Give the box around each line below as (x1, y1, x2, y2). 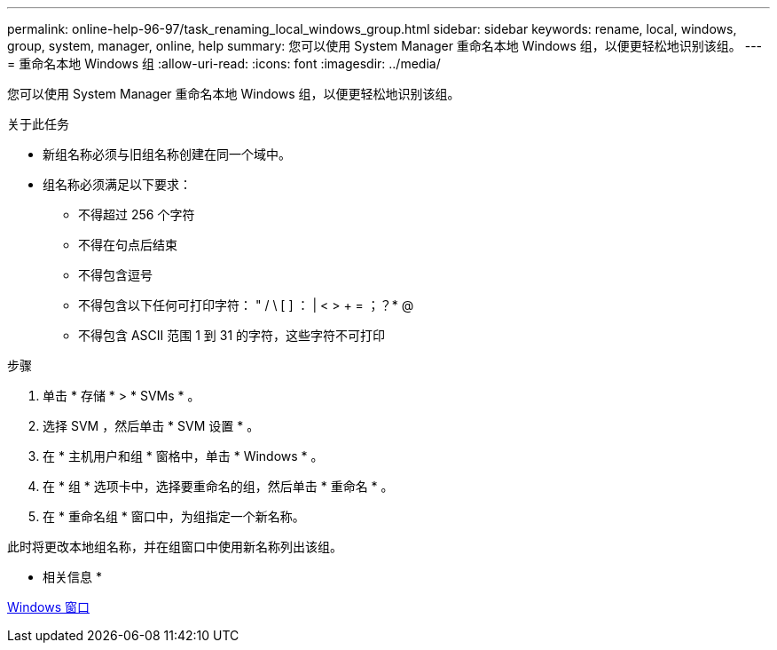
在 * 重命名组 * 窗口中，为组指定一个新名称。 (43, 509, 305, 524)
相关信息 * (43, 569, 102, 584)
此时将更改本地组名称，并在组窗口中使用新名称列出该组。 (7, 539, 342, 554)
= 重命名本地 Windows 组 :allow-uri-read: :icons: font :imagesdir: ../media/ (7, 56, 441, 71)
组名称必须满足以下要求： (43, 177, 192, 192)
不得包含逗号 (78, 267, 153, 282)
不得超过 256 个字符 (78, 207, 195, 222)
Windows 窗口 (7, 599, 90, 614)
